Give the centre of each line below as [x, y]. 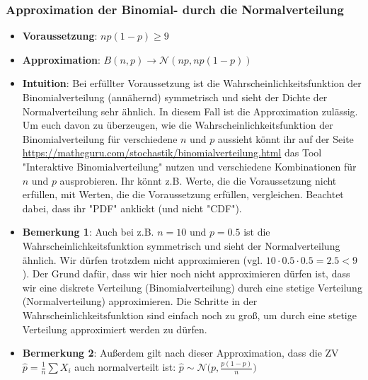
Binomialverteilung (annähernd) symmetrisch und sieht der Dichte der [175, 97]
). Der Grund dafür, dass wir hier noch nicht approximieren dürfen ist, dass [186, 274]
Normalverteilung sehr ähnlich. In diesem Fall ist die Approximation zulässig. [190, 111]
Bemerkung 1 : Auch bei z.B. [88, 232]
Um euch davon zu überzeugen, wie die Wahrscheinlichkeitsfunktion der [178, 125]
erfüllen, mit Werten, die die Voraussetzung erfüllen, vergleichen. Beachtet [183, 194]
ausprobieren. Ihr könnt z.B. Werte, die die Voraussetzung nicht [198, 180]
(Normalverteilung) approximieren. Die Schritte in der [140, 301]
